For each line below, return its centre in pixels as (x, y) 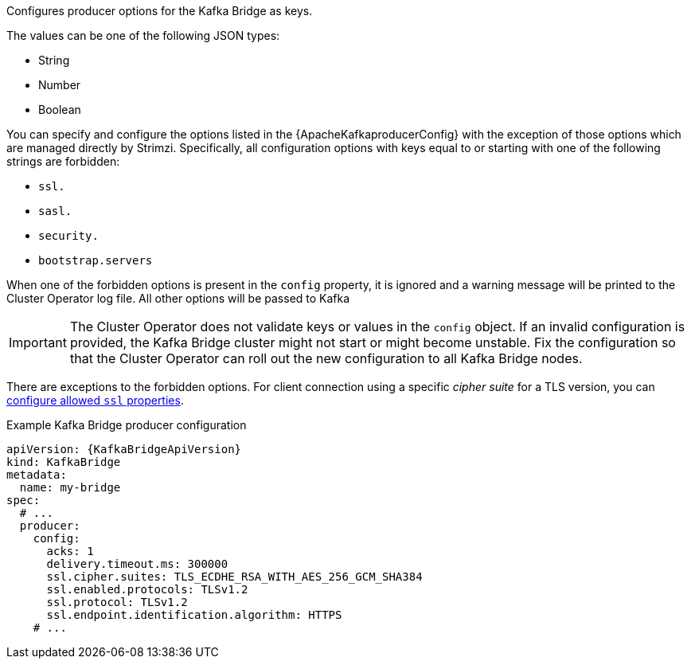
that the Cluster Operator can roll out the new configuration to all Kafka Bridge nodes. (326, 358)
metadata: (37, 475)
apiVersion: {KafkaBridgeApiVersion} (124, 449)
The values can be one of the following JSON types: (143, 35)
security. (68, 236)
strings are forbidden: (63, 161)
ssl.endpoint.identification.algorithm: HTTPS (194, 615)
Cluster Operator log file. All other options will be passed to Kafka (178, 298)
